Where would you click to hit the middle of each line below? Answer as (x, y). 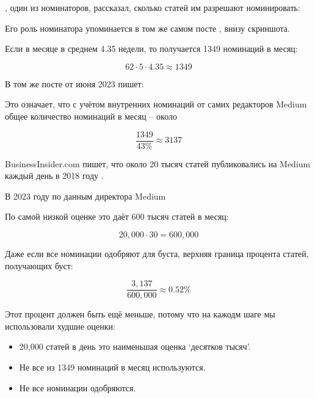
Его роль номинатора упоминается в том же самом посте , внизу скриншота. (147, 28)
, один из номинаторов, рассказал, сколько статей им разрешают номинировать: (153, 7)
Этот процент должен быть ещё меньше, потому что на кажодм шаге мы (140, 314)
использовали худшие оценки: (60, 326)
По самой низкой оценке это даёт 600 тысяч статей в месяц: (117, 216)
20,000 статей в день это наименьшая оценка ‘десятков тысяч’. (135, 346)
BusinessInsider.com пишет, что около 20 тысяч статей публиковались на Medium (158, 163)
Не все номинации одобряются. (78, 387)
